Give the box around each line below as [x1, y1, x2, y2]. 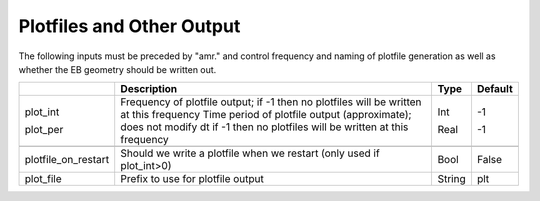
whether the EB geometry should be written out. [18, 63, 217, 75]
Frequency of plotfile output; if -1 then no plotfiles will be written [120, 95, 422, 109]
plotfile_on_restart [24, 153, 110, 167]
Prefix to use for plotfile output [120, 172, 265, 186]
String [437, 172, 466, 186]
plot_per [24, 123, 64, 137]
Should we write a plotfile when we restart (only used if [120, 146, 380, 160]
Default [476, 82, 514, 96]
